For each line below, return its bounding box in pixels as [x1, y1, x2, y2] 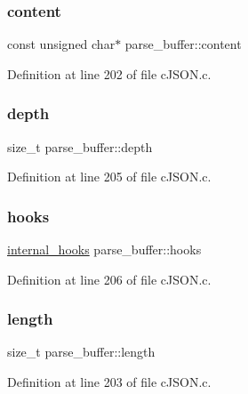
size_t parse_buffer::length [7, 342, 156, 361]
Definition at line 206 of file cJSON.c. [7, 269, 212, 288]
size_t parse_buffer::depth [7, 137, 153, 156]
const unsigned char [7, 35, 116, 53]
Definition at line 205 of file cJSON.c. [7, 167, 212, 186]
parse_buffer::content [124, 35, 242, 53]
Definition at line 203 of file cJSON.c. [7, 373, 212, 391]
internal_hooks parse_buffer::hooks [7, 240, 202, 259]
